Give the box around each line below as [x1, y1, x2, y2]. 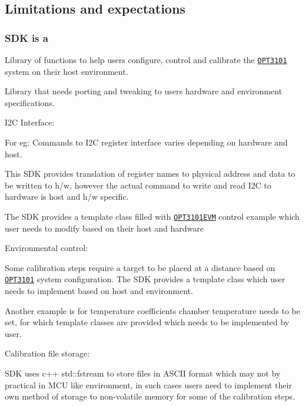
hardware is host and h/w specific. [5, 190, 129, 203]
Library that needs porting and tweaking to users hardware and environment [5, 85, 282, 97]
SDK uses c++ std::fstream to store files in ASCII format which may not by [5, 367, 281, 379]
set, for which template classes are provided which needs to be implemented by [5, 316, 290, 328]
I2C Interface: [5, 116, 55, 128]
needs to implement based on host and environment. [5, 285, 193, 297]
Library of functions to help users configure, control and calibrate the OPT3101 [5, 54, 287, 65]
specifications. [5, 96, 55, 108]
